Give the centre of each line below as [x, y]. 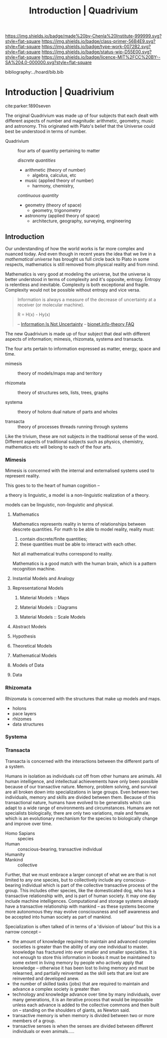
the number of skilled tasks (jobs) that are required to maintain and [81, 984]
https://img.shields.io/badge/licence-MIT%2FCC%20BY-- [101, 57]
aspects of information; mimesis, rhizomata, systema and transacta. [75, 339]
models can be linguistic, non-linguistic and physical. [59, 505]
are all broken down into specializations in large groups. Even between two [82, 792]
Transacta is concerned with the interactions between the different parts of [82, 761]
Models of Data [28, 665]
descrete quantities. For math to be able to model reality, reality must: [83, 529]
